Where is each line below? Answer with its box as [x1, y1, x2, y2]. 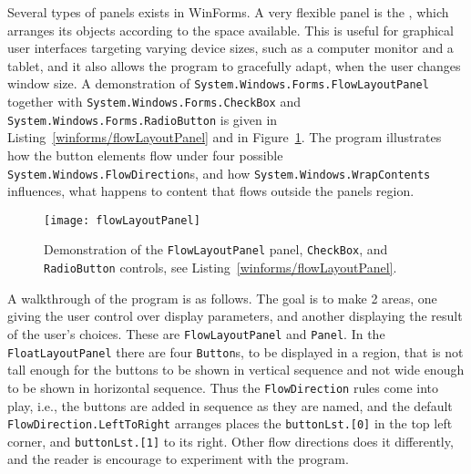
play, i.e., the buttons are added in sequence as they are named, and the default [7, 396, 453, 415]
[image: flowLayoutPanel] [44, 213, 200, 227]
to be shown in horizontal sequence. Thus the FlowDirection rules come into [7, 377, 438, 397]
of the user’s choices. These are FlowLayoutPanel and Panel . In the [7, 324, 385, 343]
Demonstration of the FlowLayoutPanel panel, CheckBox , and [44, 240, 388, 259]
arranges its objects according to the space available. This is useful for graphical [7, 20, 454, 39]
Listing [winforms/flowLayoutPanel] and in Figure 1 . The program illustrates [7, 128, 442, 147]
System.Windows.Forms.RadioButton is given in [7, 109, 278, 129]
